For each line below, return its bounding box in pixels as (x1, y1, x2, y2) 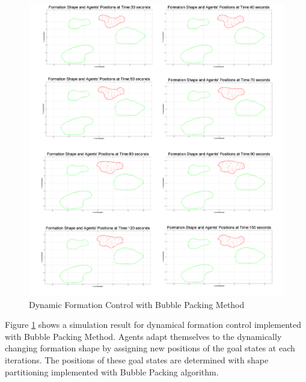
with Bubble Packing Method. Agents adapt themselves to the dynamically (5, 330, 282, 342)
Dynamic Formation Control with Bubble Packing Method (29, 298, 245, 310)
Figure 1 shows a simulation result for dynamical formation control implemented (5, 318, 302, 331)
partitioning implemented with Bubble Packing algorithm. (5, 365, 219, 378)
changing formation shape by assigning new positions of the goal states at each (5, 342, 295, 354)
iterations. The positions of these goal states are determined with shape (5, 353, 269, 366)
